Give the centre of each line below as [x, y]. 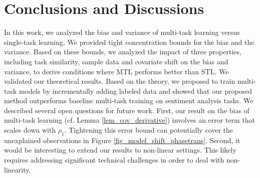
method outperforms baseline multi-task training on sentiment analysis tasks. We [129, 100]
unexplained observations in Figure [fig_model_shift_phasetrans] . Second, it [122, 140]
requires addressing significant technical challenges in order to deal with [114, 160]
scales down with [30, 130]
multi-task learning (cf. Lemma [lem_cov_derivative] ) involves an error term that [130, 120]
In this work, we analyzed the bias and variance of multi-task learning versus [122, 32]
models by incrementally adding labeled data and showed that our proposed [136, 90]
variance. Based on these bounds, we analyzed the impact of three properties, [123, 52]
